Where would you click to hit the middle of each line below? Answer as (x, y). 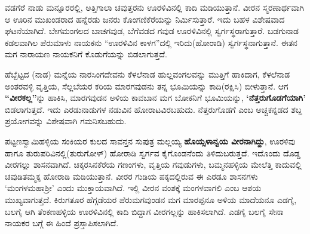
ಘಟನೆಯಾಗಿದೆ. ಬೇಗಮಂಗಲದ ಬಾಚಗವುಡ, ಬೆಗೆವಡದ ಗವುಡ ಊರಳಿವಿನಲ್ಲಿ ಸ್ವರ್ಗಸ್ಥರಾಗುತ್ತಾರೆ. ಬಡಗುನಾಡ (152, 31)
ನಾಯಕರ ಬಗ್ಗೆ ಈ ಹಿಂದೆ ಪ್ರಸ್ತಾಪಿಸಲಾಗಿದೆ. (62, 223)
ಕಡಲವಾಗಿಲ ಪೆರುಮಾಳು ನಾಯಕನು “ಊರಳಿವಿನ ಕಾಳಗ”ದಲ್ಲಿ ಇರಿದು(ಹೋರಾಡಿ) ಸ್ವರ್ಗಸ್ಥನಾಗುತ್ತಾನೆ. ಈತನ (151, 42)
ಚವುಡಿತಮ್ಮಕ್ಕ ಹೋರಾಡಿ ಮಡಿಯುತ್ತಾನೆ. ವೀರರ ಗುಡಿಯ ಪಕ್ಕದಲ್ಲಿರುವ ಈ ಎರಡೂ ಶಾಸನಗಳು (131, 176)
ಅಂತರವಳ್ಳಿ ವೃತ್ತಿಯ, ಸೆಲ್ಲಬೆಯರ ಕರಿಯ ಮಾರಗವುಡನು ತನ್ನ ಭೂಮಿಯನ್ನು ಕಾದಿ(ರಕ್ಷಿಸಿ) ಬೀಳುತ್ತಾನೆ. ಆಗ (147, 86)
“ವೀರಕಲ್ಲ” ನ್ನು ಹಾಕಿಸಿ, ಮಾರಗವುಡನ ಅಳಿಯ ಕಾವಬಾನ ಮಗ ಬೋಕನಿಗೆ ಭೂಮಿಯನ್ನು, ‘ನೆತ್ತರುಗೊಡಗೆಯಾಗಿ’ (155, 98)
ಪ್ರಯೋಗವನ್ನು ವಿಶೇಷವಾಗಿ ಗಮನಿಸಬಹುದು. (66, 121)
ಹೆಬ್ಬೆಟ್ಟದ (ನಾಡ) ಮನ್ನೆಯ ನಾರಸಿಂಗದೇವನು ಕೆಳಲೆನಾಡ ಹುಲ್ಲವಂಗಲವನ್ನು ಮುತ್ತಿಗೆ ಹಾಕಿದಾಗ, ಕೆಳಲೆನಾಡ (148, 74)
